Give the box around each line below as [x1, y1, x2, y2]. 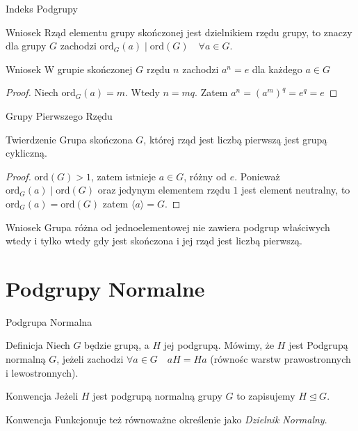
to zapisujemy [236, 389, 295, 403]
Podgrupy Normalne [6, 274, 205, 302]
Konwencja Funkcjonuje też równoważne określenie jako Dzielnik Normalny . [6, 412, 327, 426]
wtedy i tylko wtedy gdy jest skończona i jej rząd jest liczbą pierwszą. [6, 233, 302, 248]
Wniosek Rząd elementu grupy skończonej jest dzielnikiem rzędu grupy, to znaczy [6, 24, 352, 39]
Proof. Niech [6, 85, 58, 100]
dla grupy [6, 38, 47, 53]
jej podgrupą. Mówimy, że [163, 338, 275, 352]
